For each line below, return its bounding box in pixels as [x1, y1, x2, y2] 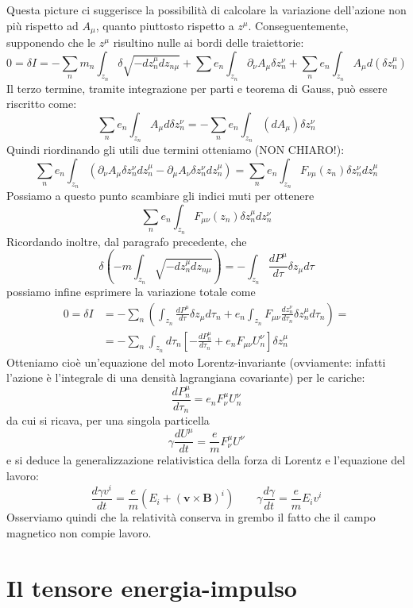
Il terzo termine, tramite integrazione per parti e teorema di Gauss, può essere [6, 79, 388, 96]
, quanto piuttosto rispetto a [95, 17, 234, 33]
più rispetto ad [6, 17, 79, 33]
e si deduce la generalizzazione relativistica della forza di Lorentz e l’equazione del [6, 452, 406, 468]
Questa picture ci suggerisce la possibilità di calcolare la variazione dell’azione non [6, 2, 407, 17]
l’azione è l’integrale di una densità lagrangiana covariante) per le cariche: [6, 369, 365, 386]
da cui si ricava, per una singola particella [6, 412, 210, 429]
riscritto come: [6, 95, 77, 112]
